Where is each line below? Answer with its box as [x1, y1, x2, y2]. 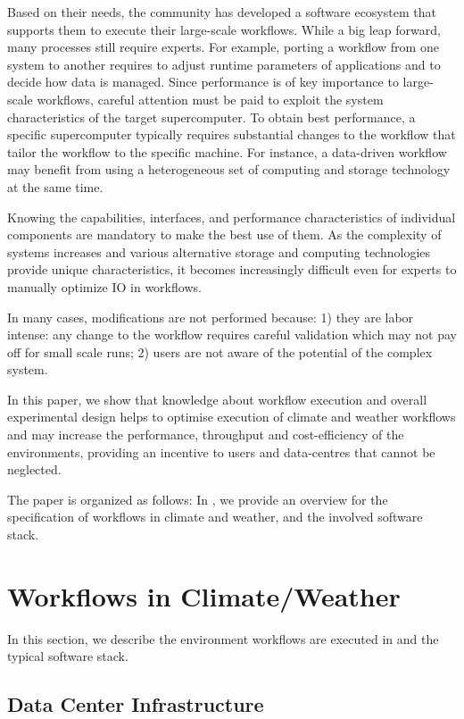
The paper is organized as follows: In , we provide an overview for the [7, 489, 388, 508]
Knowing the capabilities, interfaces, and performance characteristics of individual [7, 207, 456, 226]
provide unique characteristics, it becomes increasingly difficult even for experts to [7, 260, 457, 279]
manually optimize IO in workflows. [7, 277, 202, 296]
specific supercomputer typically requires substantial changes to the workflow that [7, 125, 456, 144]
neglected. [7, 460, 62, 479]
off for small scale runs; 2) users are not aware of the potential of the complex [7, 342, 433, 361]
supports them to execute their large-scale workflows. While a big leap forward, [7, 20, 441, 38]
